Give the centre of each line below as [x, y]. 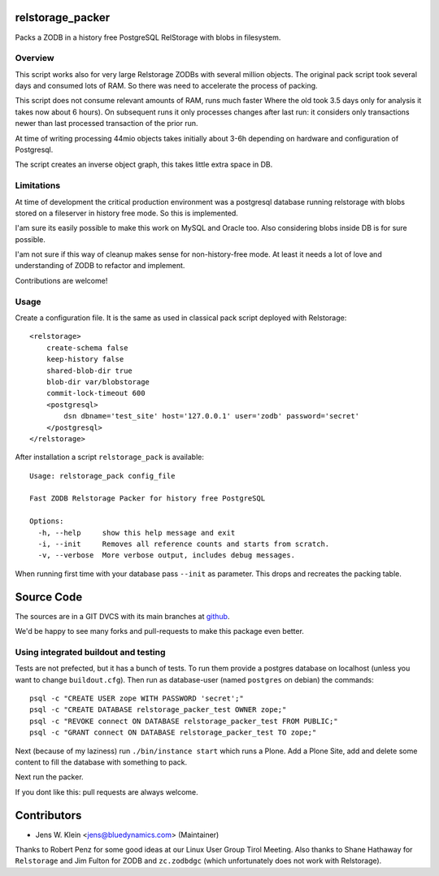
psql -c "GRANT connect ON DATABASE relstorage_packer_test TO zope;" [173, 733]
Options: [47, 521]
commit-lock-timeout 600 [96, 393]
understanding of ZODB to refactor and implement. [100, 266]
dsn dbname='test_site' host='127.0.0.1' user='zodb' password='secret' [212, 416]
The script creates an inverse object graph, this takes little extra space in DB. [144, 165]
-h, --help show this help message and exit [137, 533]
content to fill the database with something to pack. [101, 762]
